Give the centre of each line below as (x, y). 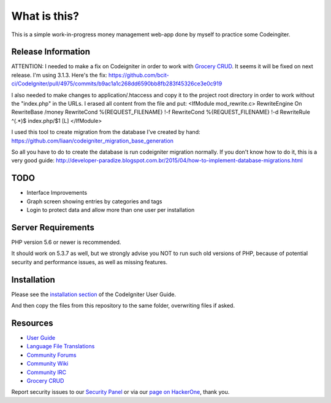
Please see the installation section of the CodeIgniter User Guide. (94, 294)
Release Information (51, 52)
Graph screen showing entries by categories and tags (94, 201)
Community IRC (47, 372)
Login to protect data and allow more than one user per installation (111, 210)
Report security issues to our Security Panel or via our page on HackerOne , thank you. (120, 392)
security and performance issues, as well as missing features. (89, 262)
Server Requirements (53, 227)
